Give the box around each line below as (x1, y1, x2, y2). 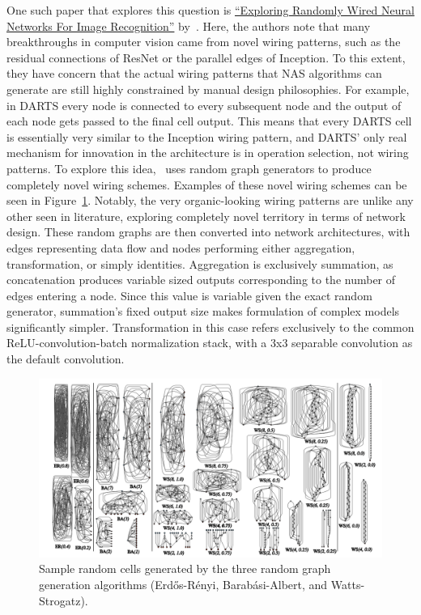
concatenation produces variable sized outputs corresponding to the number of (6, 271, 396, 288)
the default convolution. (6, 350, 125, 367)
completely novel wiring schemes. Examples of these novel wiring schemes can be (6, 176, 407, 193)
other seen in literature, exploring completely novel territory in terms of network (6, 207, 406, 224)
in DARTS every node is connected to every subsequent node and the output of (6, 96, 402, 113)
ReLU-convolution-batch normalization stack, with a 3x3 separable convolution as (6, 334, 413, 351)
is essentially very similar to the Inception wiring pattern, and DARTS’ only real (6, 128, 407, 145)
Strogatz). (39, 592, 88, 609)
